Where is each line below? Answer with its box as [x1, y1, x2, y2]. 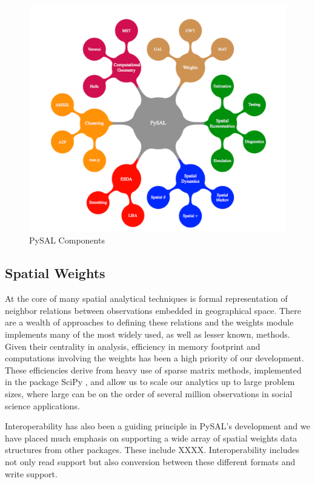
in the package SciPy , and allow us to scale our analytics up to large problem [5, 375, 295, 388]
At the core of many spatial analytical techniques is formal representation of [5, 292, 288, 305]
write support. [5, 467, 58, 480]
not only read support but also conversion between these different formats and [5, 455, 296, 468]
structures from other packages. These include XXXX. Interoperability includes [5, 443, 299, 456]
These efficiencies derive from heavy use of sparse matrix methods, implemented [5, 363, 302, 376]
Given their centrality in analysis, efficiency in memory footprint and [5, 339, 260, 352]
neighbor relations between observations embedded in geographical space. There [5, 304, 301, 316]
